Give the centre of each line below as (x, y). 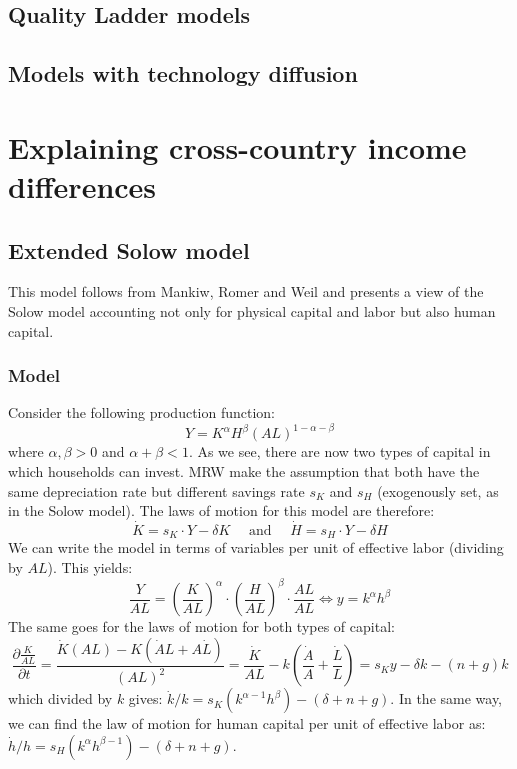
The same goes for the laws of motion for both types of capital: (201, 626)
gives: (145, 698)
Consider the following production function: (141, 412)
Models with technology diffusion (183, 73)
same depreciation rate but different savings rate (156, 490)
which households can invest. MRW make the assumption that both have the (244, 471)
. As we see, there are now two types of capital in (339, 451)
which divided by (60, 698)
